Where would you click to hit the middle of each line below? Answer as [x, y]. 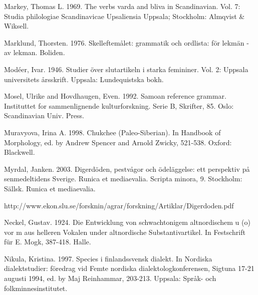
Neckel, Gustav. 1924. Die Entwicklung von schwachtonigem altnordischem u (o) [127, 222]
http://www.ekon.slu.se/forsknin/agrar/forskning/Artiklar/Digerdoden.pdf [119, 205]
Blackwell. [20, 152]
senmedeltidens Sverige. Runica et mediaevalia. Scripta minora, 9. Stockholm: [123, 179]
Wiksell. [17, 26]
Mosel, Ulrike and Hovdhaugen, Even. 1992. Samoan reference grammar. [115, 96]
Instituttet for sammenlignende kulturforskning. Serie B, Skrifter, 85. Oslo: [119, 105]
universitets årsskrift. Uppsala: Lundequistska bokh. [84, 79]
